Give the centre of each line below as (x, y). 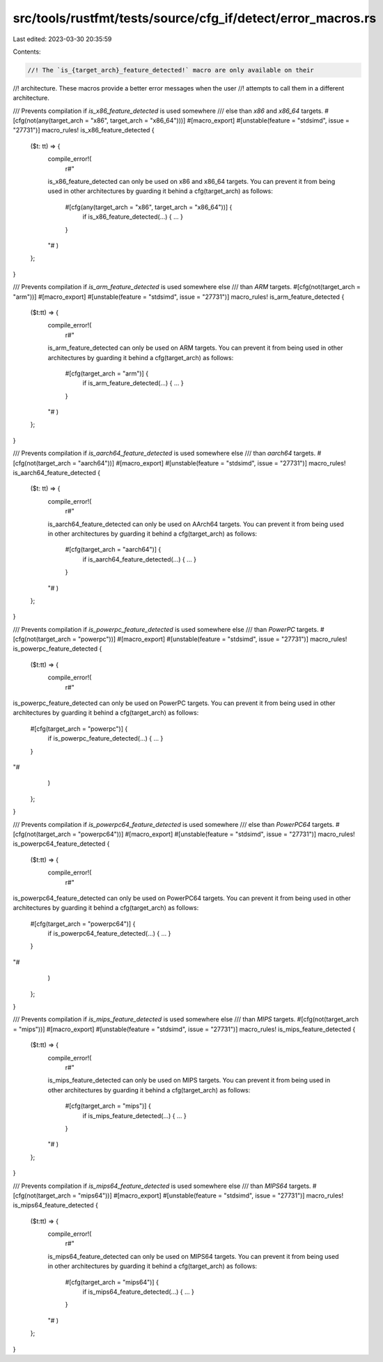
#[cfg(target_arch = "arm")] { (107, 373)
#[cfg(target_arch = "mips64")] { (112, 1282)
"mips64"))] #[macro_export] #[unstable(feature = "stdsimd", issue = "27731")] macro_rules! (211, 1195)
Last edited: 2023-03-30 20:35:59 (62, 39)
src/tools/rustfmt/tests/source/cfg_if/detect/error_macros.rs (195, 18)
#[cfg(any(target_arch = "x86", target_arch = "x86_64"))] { (149, 207)
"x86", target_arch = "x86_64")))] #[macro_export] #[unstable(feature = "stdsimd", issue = (220, 121)
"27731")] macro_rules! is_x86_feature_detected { (84, 130)
